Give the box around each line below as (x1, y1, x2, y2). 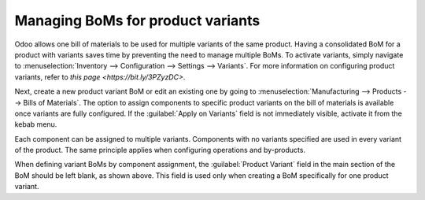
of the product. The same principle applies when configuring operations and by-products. (14, 146, 306, 155)
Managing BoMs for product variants (14, 12, 261, 29)
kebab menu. (14, 120, 57, 129)
